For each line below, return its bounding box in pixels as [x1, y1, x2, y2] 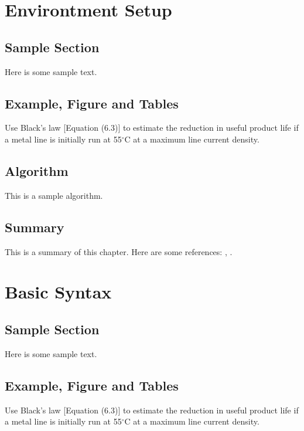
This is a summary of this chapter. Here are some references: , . [5, 245, 233, 257]
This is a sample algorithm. [5, 189, 103, 201]
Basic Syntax [5, 280, 112, 304]
